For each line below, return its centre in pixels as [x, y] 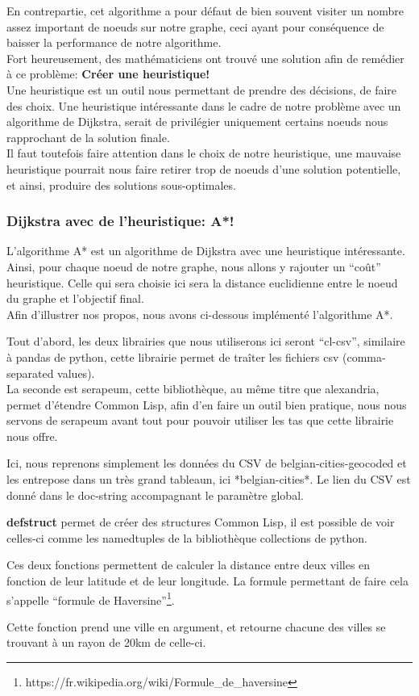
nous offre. [32, 436]
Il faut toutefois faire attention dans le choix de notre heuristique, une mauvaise [204, 153]
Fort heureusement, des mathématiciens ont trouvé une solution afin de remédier [205, 58]
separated [30, 373]
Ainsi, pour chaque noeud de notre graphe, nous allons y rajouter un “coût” [194, 266]
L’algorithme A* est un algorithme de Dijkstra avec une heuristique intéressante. [206, 251]
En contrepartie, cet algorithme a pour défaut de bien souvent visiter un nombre [205, 10]
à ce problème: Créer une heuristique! [108, 74]
